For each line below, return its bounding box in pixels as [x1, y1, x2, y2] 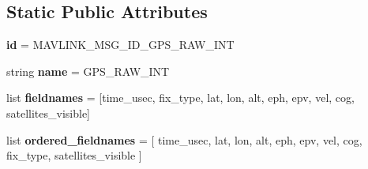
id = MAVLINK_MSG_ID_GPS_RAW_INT [6, 36, 235, 53]
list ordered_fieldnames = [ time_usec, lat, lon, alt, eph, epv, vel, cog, [6, 131, 362, 148]
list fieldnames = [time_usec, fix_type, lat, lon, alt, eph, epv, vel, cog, [6, 89, 355, 106]
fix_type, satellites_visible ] [6, 147, 142, 163]
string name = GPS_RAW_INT [6, 62, 170, 79]
